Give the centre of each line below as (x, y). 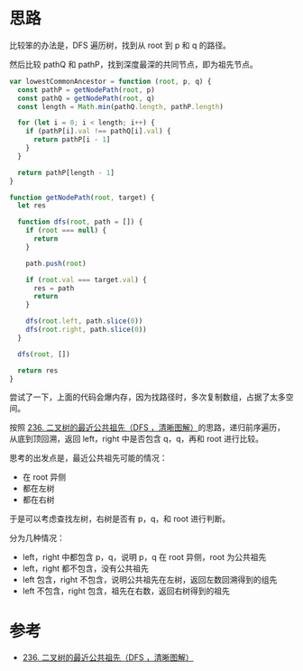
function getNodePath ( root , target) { (82, 198)
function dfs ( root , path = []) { (80, 222)
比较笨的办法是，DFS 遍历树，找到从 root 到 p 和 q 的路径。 (120, 45)
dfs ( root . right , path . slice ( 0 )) (86, 330)
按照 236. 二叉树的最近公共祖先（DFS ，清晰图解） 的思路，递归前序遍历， (147, 427)
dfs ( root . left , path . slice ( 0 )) (84, 321)
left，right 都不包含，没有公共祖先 (85, 568)
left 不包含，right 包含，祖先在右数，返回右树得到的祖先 (126, 591)
